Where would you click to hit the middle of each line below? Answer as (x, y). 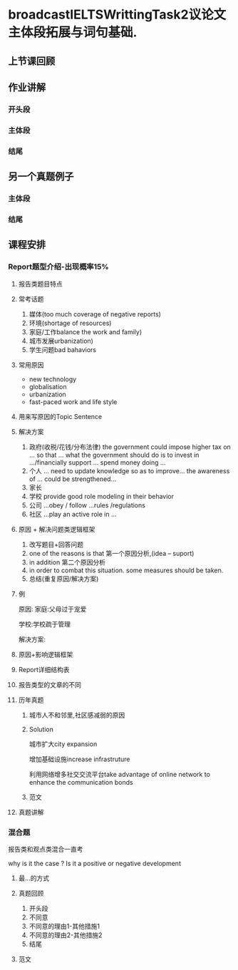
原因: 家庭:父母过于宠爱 (52, 609)
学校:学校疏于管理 (44, 624)
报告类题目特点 (40, 284)
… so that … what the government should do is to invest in (114, 455)
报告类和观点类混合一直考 (46, 849)
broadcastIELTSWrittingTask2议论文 (117, 15)
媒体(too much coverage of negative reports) (95, 314)
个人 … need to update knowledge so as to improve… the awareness (129, 470)
